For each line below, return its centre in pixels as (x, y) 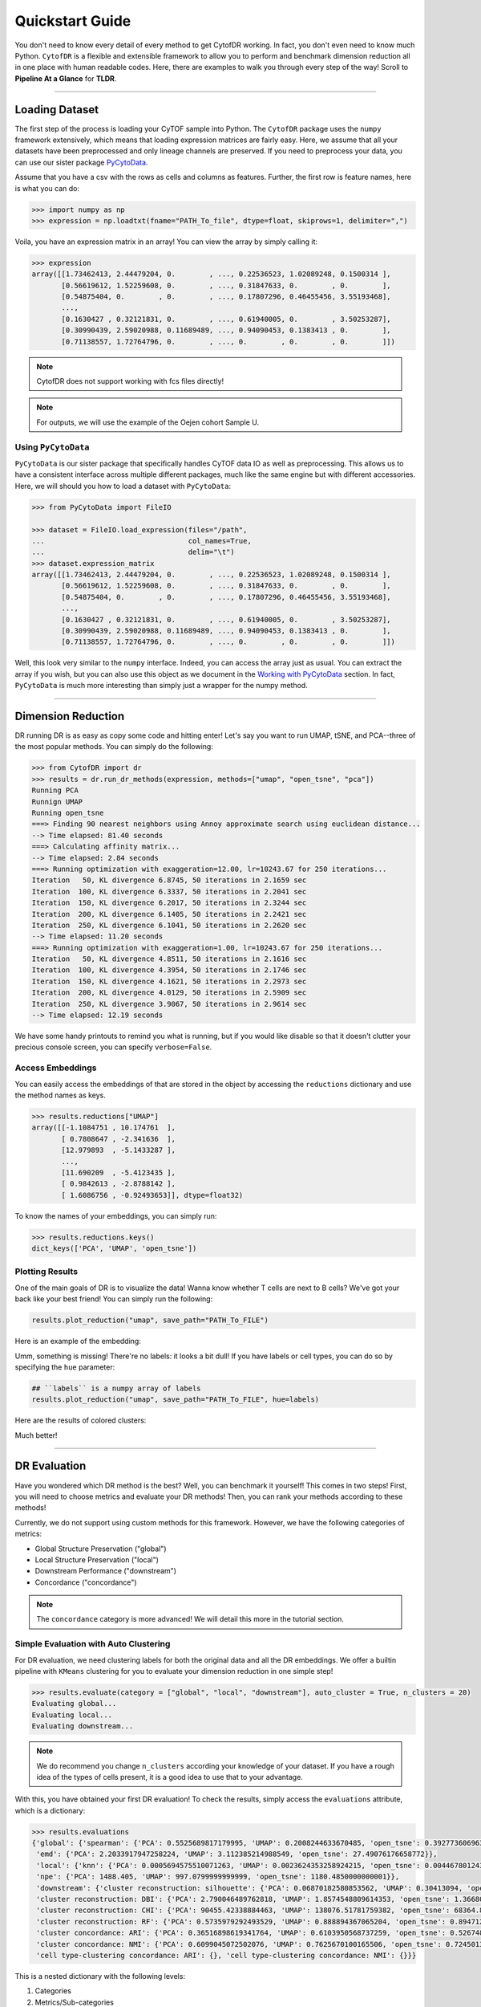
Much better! (36, 1435)
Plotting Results (46, 1272)
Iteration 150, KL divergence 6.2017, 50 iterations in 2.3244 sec (169, 903)
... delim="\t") (133, 552)
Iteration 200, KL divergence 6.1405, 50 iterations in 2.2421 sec (169, 914)
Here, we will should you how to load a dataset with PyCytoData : (123, 486)
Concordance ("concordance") (86, 1582)
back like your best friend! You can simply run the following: (114, 1299)
